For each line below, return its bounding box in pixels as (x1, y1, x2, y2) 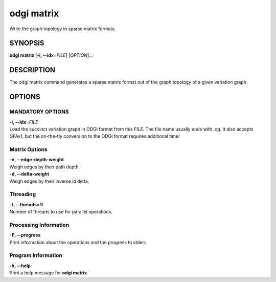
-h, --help (9, 263, 31, 269)
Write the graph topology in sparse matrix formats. (9, 26, 116, 32)
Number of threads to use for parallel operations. (9, 209, 112, 215)
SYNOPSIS (9, 39, 44, 48)
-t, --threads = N (9, 201, 43, 207)
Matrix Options (9, 146, 48, 153)
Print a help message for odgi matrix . (9, 270, 88, 276)
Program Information (9, 252, 62, 259)
